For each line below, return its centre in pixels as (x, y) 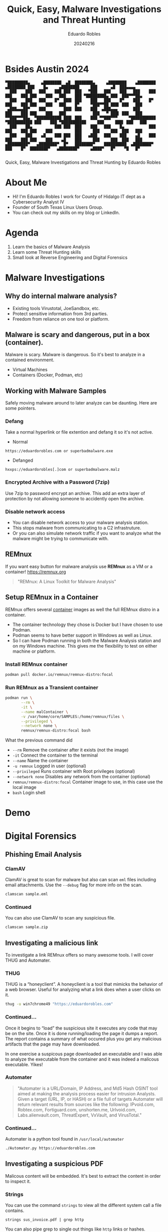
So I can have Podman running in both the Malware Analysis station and (87, 640)
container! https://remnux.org (36, 572)
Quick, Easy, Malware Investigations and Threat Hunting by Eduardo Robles (83, 162)
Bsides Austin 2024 (47, 69)
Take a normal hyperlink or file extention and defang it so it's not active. (79, 432)
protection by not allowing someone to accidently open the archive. (75, 498)
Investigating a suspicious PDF (54, 1164)
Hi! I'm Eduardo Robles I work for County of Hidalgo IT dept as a (79, 196)
